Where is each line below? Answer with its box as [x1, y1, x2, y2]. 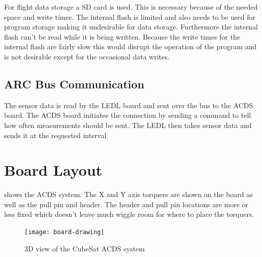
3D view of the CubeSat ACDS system [24, 243, 145, 253]
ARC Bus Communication [4, 76, 145, 91]
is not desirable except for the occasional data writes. [4, 51, 170, 61]
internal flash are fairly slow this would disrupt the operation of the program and [4, 41, 257, 52]
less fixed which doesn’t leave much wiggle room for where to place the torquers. [4, 209, 254, 219]
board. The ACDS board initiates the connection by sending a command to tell [4, 110, 251, 120]
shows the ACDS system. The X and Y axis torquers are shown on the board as [4, 189, 253, 200]
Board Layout [4, 159, 103, 180]
